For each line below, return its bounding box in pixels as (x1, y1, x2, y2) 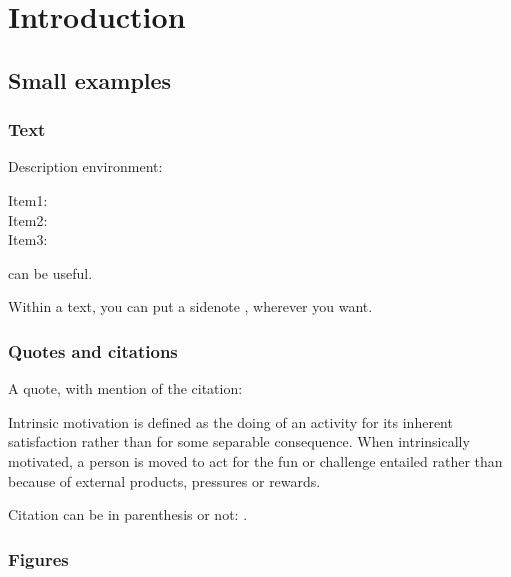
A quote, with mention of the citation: (8, 378, 243, 399)
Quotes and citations (8, 338, 178, 363)
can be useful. (8, 262, 93, 283)
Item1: (8, 189, 48, 210)
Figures (8, 546, 69, 571)
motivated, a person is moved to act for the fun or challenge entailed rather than (8, 450, 503, 471)
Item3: (8, 229, 48, 250)
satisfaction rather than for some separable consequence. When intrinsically (8, 431, 470, 452)
